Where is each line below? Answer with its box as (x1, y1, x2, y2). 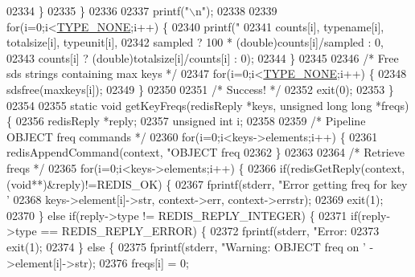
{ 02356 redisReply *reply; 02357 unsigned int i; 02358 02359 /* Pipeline (6, 112, 366, 129)
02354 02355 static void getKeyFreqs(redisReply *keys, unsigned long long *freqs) (6, 96, 409, 113)
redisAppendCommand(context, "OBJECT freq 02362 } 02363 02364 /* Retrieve (6, 144, 405, 161)
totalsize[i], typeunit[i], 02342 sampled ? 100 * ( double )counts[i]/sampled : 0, (6, 34, 384, 51)
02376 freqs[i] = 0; (99, 254, 189, 271)
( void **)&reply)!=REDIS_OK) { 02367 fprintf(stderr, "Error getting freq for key (6, 175, 408, 192)
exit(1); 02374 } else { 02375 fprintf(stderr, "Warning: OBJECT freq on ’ (6, 238, 366, 255)
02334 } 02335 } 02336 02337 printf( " (6, 2, 189, 18)
